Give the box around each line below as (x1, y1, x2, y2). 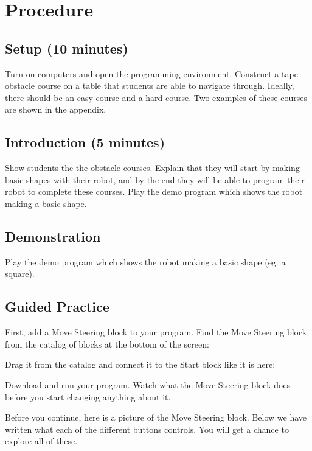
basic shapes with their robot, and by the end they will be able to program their (5, 173, 305, 186)
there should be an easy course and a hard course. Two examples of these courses (5, 91, 307, 103)
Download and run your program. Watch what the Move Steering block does (5, 378, 291, 391)
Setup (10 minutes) (5, 38, 128, 57)
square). (5, 267, 35, 280)
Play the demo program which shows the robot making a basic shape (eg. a (5, 255, 286, 268)
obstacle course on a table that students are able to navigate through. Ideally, (5, 79, 294, 92)
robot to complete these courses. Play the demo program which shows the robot (5, 185, 303, 198)
